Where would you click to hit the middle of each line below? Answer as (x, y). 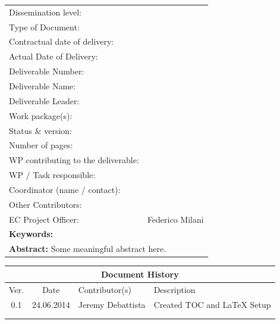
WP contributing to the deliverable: (74, 160)
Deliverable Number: (47, 71)
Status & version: (40, 130)
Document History (140, 274)
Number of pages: (41, 145)
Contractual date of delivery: (62, 41)
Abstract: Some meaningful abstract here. (88, 249)
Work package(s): (41, 115)
